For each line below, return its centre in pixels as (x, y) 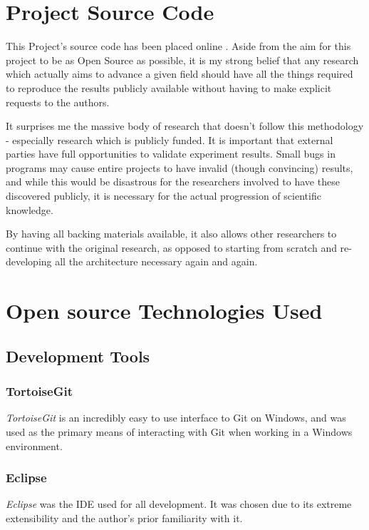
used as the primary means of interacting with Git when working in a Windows (179, 432)
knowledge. (30, 209)
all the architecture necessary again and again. (156, 261)
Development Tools (78, 356)
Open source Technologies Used (164, 311)
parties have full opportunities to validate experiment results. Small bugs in (171, 154)
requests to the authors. (58, 102)
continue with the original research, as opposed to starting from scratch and (171, 247)
